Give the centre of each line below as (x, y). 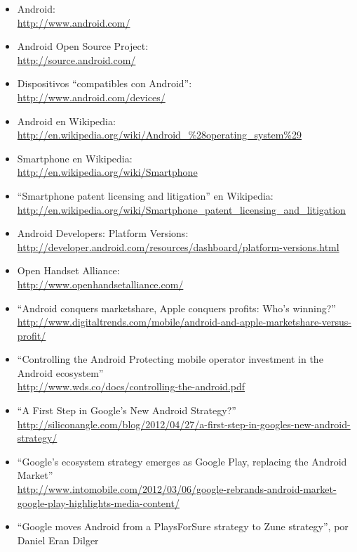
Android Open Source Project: (83, 46)
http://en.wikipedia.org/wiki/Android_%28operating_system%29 (159, 135)
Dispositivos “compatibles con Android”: (105, 83)
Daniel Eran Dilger (58, 540)
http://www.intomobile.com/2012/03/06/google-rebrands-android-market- (177, 489)
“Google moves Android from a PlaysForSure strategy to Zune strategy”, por (183, 526)
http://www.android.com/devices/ (91, 97)
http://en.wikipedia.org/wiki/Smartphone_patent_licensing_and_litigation (181, 209)
